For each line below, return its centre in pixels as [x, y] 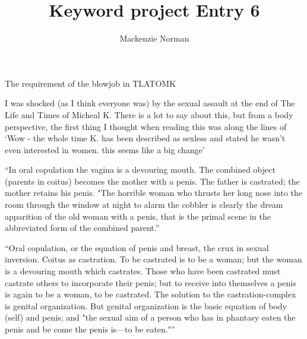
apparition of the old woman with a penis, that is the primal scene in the [138, 216]
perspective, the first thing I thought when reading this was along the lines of [146, 126]
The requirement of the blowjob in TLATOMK [91, 83]
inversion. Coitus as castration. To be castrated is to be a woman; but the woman [153, 259]
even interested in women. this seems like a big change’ [105, 149]
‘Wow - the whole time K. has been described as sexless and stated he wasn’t [145, 138]
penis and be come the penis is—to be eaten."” [90, 329]
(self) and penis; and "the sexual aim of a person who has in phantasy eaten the [150, 317]
